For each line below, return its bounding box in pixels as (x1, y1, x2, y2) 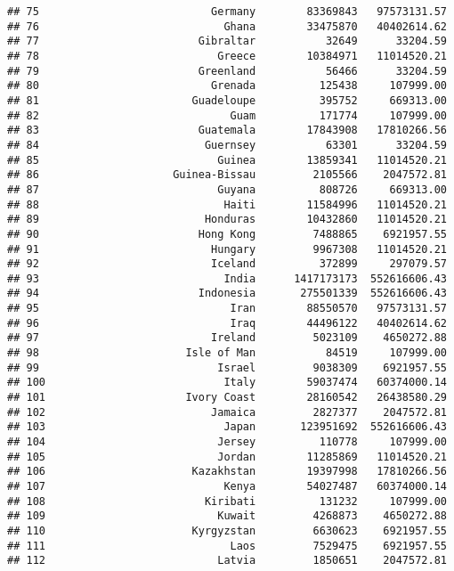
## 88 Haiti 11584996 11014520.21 (7, 198, 447, 211)
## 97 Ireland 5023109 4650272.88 (7, 331, 447, 345)
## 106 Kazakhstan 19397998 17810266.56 (7, 465, 447, 478)
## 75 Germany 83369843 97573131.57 (7, 5, 447, 18)
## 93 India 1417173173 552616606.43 (7, 272, 447, 285)
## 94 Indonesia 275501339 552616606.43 (7, 287, 447, 300)
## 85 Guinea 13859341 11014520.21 (7, 153, 447, 167)
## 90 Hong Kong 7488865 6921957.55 (7, 227, 447, 241)
